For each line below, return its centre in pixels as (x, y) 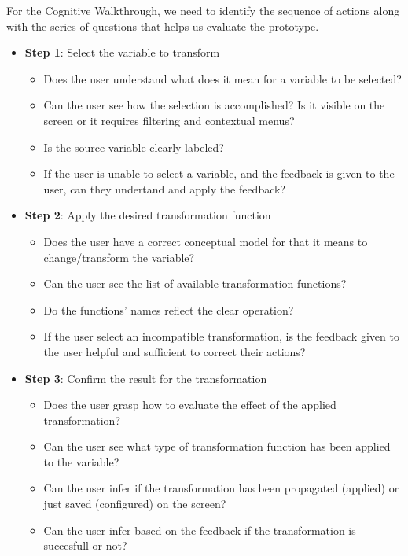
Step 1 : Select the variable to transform (122, 52)
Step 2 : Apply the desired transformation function (148, 215)
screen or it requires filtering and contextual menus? (169, 120)
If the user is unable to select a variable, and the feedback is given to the (219, 173)
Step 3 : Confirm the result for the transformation (146, 378)
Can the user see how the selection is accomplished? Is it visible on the (214, 105)
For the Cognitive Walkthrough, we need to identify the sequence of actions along (203, 10)
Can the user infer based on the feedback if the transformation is (200, 530)
